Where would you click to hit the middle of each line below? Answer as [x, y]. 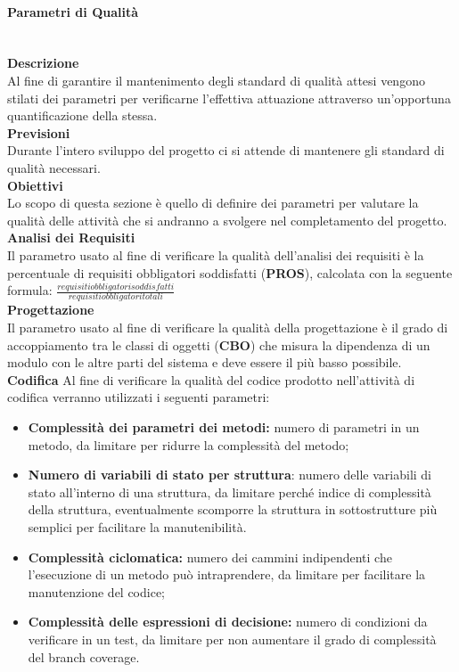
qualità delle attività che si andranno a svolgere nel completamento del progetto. [227, 220]
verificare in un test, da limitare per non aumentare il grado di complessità [232, 639]
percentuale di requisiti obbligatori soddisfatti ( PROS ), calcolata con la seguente [230, 272]
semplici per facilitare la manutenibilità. [137, 526]
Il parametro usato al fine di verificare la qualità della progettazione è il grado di [228, 328]
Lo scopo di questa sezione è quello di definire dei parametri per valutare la [213, 203]
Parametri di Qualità [73, 11]
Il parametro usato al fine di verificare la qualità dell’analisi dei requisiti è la [216, 254]
